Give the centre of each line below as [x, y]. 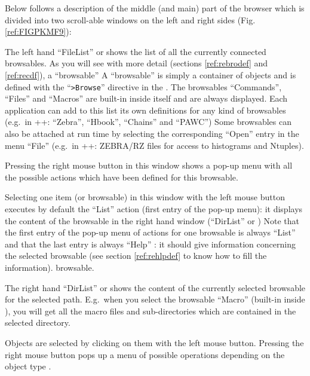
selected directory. [38, 322]
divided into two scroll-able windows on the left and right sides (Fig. [130, 19]
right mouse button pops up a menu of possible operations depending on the [145, 354]
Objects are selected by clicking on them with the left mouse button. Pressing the [154, 342]
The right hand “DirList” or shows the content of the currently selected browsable [155, 287]
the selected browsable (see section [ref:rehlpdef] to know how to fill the [136, 256]
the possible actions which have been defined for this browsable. [122, 177]
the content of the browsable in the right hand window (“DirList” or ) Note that [152, 220]
